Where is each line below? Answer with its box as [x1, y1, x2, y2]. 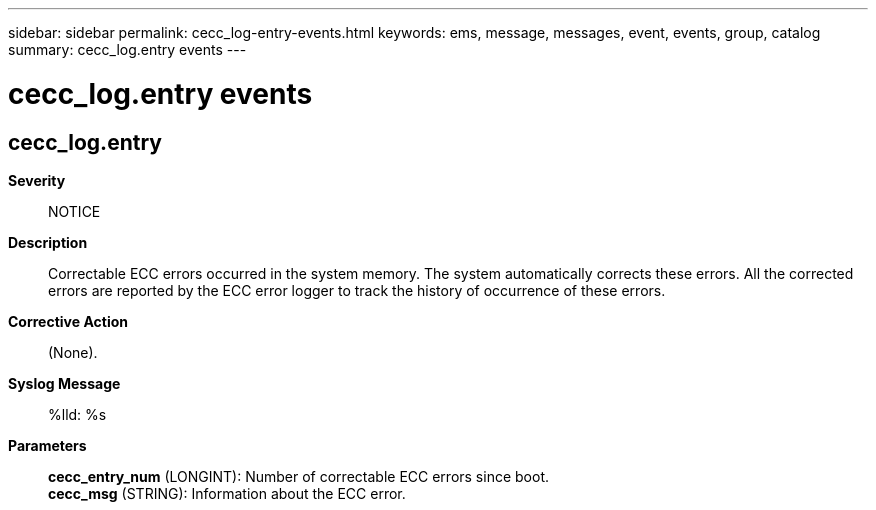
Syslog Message [8, 374, 121, 392]
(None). [48, 343, 98, 361]
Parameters [8, 436, 87, 454]
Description [8, 233, 88, 251]
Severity [8, 171, 66, 189]
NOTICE [48, 202, 101, 220]
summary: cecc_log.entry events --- [8, 41, 247, 58]
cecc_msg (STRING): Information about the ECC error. [48, 484, 406, 502]
